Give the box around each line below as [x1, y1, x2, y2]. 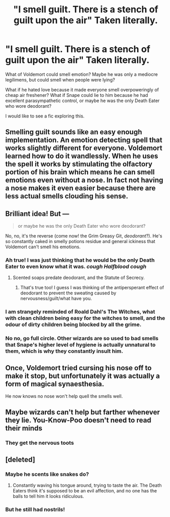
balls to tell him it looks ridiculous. [12, 493, 84, 500]
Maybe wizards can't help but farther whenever [5, 408, 160, 416]
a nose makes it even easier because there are [5, 184, 156, 193]
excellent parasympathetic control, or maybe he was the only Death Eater [5, 97, 160, 104]
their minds [5, 424, 42, 433]
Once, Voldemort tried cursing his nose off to [5, 363, 152, 372]
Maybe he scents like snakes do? [5, 470, 89, 478]
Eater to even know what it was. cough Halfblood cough [5, 263, 147, 270]
